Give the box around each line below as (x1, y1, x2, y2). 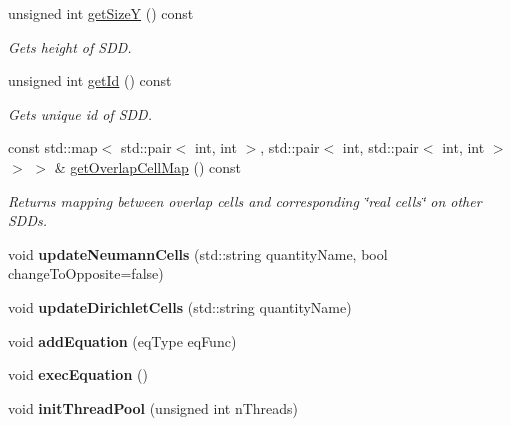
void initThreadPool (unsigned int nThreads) (8, 397, 299, 418)
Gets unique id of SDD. (8, 103, 152, 124)
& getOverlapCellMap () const (54, 156, 242, 177)
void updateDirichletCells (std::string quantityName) (8, 296, 352, 317)
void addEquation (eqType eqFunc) (8, 330, 237, 351)
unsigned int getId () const (8, 70, 172, 91)
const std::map (8, 137, 98, 158)
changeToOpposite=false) (8, 263, 164, 284)
